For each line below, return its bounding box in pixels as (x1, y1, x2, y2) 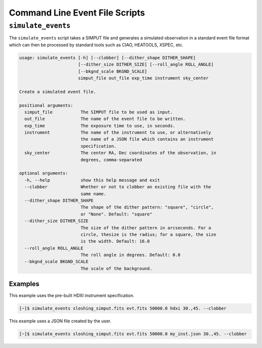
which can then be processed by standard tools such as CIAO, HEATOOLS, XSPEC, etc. (9, 42, 184, 48)
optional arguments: (19, 171, 68, 176)
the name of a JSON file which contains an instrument (80, 137, 214, 142)
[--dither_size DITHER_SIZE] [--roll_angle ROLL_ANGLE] (78, 62, 214, 68)
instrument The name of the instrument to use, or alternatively (24, 130, 211, 136)
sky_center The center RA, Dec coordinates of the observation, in (24, 150, 216, 156)
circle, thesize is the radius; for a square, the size (80, 231, 216, 237)
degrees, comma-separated (80, 157, 143, 162)
